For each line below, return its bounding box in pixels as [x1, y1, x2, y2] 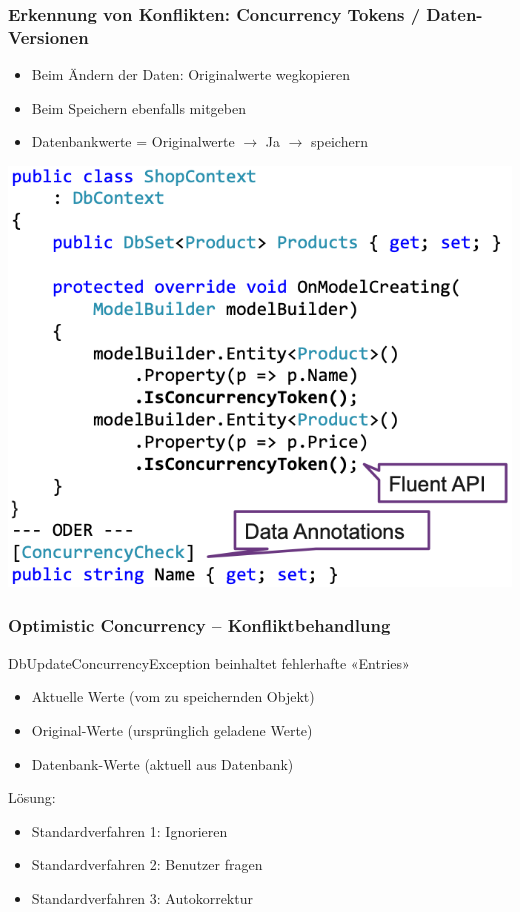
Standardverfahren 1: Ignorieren [31, 820, 228, 841]
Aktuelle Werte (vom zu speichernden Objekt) [31, 686, 315, 707]
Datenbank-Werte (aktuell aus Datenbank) [31, 753, 294, 774]
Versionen [8, 24, 89, 49]
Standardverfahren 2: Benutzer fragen [31, 854, 263, 875]
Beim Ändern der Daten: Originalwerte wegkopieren [31, 64, 351, 85]
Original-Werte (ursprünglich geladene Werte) [31, 719, 313, 740]
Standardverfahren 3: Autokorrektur [31, 887, 253, 908]
